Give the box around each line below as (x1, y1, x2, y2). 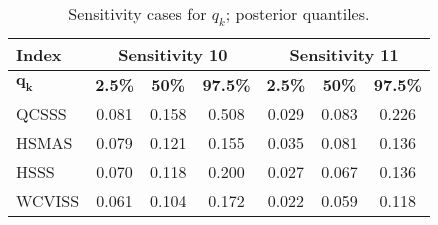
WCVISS (16, 189, 80, 213)
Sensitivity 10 (118, 43, 228, 67)
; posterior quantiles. (225, 2, 370, 25)
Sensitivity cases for (68, 2, 207, 25)
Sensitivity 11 (289, 43, 399, 67)
